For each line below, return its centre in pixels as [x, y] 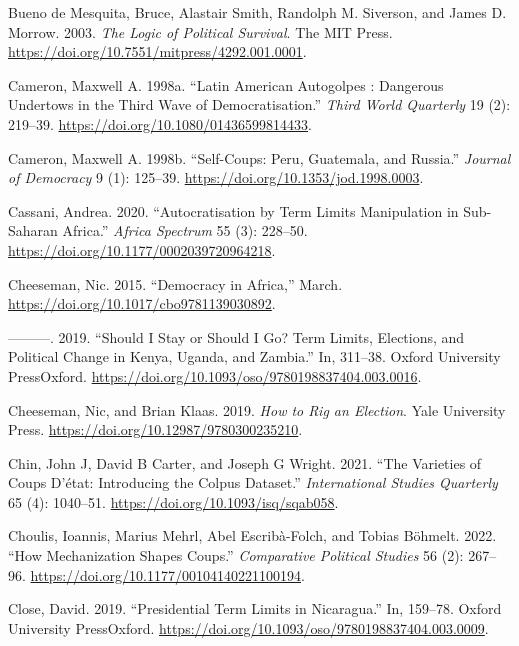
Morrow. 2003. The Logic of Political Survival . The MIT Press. [200, 31]
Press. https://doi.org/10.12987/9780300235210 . [155, 429]
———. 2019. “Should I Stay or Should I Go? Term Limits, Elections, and [236, 336]
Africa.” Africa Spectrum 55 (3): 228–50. [185, 230]
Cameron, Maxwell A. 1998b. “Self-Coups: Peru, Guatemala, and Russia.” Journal [259, 157]
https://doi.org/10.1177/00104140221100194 [165, 574]
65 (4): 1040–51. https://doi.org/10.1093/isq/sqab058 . [173, 501]
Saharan [33, 230]
